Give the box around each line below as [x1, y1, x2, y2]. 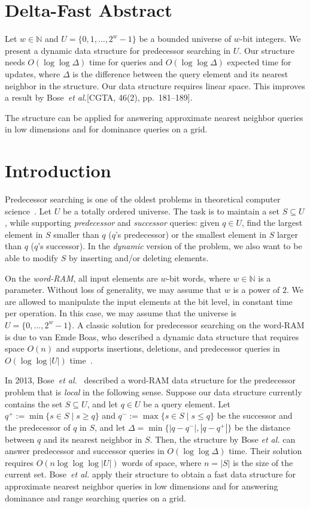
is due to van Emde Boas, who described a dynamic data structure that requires [5, 330, 299, 343]
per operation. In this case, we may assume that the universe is [5, 307, 237, 319]
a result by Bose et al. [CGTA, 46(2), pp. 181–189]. [5, 91, 193, 104]
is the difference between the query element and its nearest [72, 67, 288, 80]
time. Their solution [229, 444, 302, 457]
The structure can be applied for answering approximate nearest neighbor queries [5, 111, 303, 123]
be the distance [234, 421, 290, 433]
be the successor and [217, 409, 293, 422]
